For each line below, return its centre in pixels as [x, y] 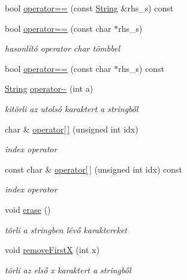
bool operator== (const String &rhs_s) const [89, 8]
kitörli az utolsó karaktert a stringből [72, 108]
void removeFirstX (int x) [52, 250]
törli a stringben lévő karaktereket [66, 229]
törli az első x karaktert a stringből [68, 270]
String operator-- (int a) [49, 88]
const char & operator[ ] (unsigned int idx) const [93, 169]
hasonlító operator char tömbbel [62, 48]
